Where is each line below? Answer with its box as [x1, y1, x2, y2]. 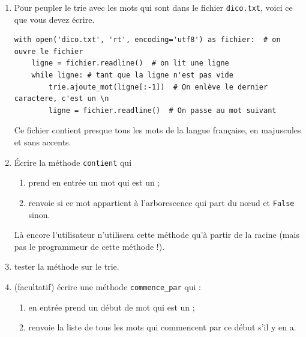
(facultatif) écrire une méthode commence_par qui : [14, 280, 201, 293]
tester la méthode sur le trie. [14, 260, 119, 273]
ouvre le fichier [14, 47, 83, 56]
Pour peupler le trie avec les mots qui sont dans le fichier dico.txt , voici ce [14, 1, 293, 13]
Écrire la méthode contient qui [14, 156, 132, 168]
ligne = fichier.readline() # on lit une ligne [31, 59, 229, 68]
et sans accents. [14, 136, 71, 148]
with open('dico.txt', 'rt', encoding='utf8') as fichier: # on [14, 35, 281, 44]
